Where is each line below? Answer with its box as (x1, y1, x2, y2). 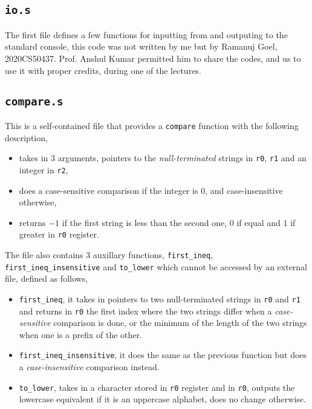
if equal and (236, 216, 281, 228)
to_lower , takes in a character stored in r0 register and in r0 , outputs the (19, 381, 295, 393)
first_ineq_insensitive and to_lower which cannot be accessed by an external (5, 260, 308, 273)
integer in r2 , (19, 163, 68, 176)
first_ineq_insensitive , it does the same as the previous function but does (19, 348, 307, 361)
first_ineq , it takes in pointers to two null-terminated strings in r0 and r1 (19, 292, 301, 305)
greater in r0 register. (19, 228, 99, 241)
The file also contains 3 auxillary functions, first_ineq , (5, 248, 213, 261)
